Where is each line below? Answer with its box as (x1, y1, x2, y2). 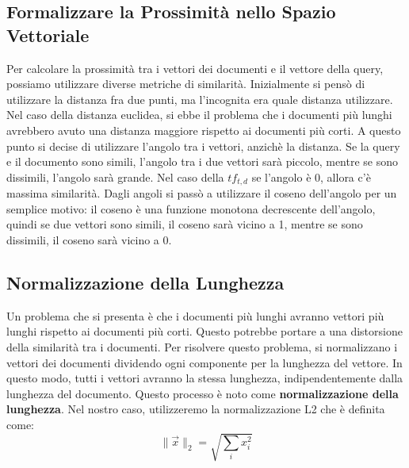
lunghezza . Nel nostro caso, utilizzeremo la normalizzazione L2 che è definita (6, 401, 385, 417)
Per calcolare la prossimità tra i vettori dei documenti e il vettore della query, (6, 59, 384, 76)
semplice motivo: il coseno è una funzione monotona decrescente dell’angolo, (6, 200, 376, 217)
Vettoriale (6, 22, 90, 47)
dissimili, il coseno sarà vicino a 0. (6, 231, 172, 247)
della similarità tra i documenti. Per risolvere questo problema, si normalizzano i (6, 338, 398, 355)
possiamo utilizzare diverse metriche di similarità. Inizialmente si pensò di (6, 75, 365, 92)
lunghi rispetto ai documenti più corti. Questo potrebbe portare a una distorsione (6, 323, 403, 339)
